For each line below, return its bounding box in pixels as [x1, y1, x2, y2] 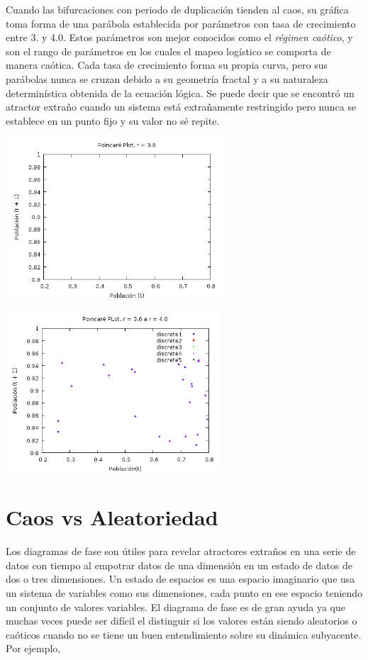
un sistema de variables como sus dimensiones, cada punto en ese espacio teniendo [6, 585, 363, 600]
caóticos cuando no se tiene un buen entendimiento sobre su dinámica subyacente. [6, 627, 362, 642]
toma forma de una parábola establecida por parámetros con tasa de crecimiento [6, 16, 356, 30]
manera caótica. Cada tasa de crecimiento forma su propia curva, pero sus [6, 57, 328, 72]
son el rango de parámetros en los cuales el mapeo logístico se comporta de [6, 43, 331, 58]
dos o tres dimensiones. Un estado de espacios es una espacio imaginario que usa [6, 571, 355, 586]
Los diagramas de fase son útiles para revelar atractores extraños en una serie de [6, 544, 356, 559]
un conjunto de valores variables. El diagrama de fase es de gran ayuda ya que [6, 599, 345, 614]
